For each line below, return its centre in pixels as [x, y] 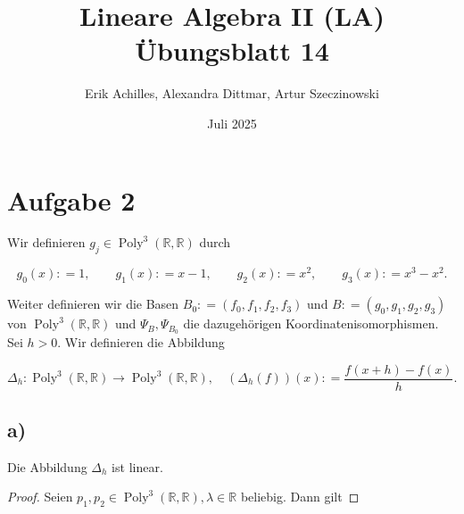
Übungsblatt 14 [232, 50]
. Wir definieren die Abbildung [141, 341]
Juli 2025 [232, 123]
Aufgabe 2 [71, 199]
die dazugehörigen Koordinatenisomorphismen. [311, 323]
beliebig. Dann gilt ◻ [300, 497]
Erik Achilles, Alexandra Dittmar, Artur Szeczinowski [232, 93]
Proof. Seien [40, 497]
